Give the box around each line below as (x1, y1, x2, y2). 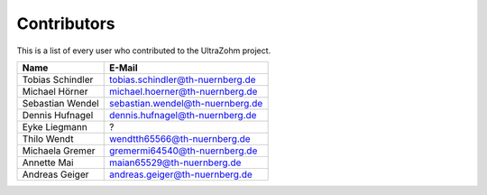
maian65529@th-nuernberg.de (108, 156, 242, 169)
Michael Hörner (22, 85, 88, 97)
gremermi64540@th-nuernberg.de (108, 144, 258, 157)
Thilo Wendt (22, 132, 74, 144)
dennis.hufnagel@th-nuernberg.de (108, 108, 257, 121)
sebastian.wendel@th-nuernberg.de (108, 97, 263, 109)
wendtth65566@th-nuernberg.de (108, 132, 252, 144)
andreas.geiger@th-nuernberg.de (108, 168, 253, 181)
